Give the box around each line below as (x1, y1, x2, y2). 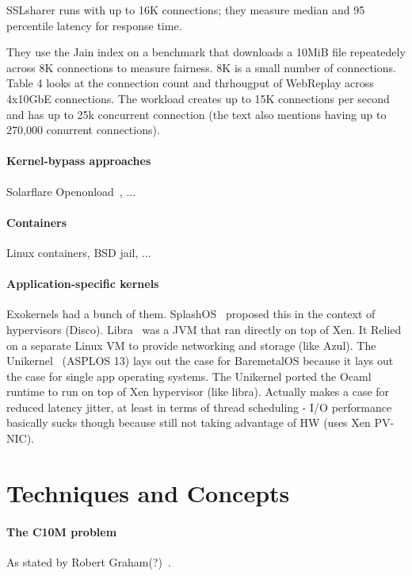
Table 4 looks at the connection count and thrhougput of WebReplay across (6, 75, 374, 91)
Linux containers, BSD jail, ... (6, 244, 151, 260)
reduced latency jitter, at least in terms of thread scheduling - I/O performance (6, 398, 392, 415)
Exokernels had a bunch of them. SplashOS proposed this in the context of (6, 305, 376, 322)
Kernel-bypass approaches (6, 152, 151, 169)
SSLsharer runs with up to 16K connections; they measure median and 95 (6, 2, 365, 17)
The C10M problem (6, 523, 117, 540)
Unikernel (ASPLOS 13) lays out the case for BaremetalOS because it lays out (6, 352, 394, 369)
